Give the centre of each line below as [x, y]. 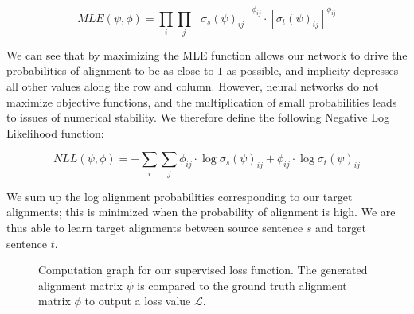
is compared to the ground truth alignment [242, 285]
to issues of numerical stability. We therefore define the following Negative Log [198, 117]
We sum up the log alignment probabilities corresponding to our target [180, 196]
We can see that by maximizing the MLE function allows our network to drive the [207, 54]
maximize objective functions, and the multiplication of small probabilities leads [202, 101]
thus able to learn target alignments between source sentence [155, 227]
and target [341, 227]
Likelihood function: [55, 132]
